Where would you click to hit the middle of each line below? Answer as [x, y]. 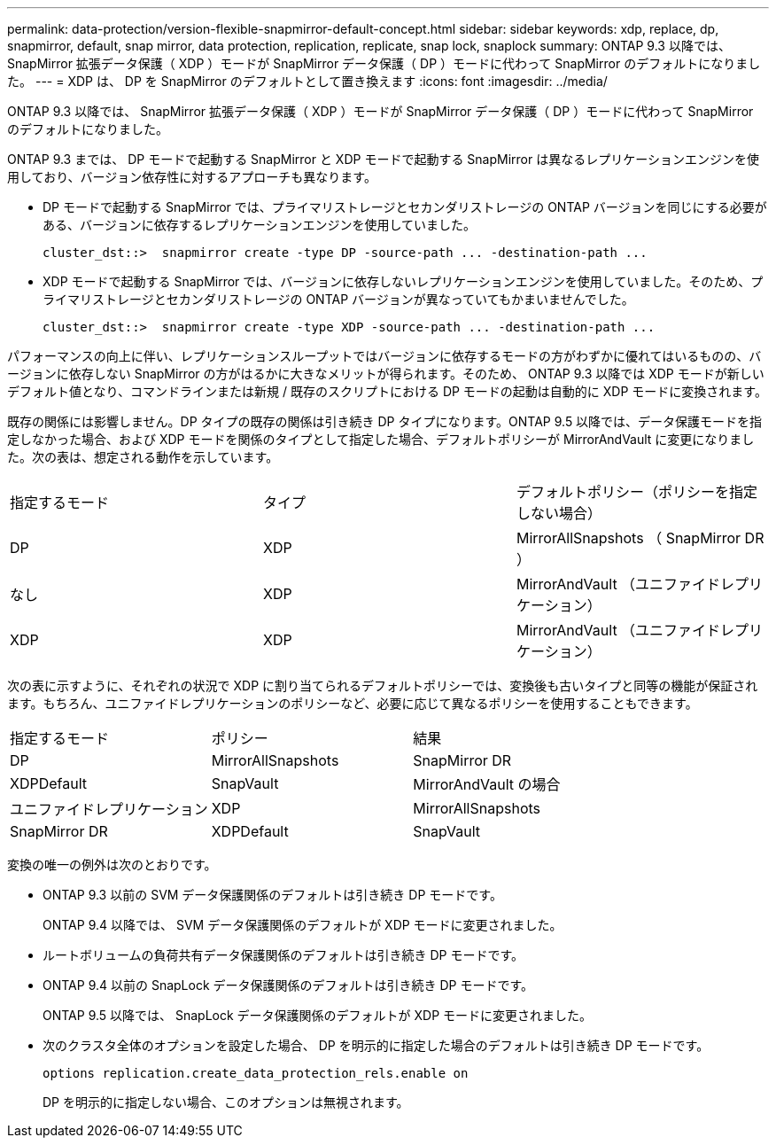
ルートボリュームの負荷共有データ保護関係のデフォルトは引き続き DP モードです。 [283, 955]
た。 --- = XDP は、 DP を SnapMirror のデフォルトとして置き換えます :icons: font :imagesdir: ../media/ [307, 81]
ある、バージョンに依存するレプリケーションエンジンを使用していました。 [260, 225]
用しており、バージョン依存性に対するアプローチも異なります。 [192, 177]
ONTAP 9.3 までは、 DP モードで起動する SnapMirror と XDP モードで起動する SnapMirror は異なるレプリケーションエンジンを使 [383, 159]
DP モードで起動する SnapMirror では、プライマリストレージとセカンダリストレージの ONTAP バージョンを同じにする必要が [405, 207]
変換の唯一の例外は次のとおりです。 [112, 865]
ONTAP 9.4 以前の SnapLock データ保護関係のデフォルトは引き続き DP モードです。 [288, 985]
